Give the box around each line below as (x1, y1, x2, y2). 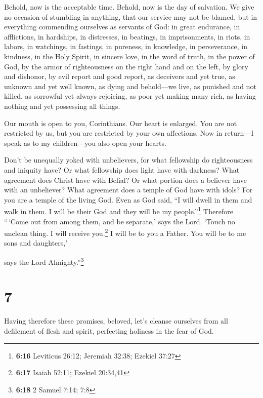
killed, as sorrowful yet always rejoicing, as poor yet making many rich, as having (4, 91, 256, 101)
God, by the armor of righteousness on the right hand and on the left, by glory (4, 61, 248, 71)
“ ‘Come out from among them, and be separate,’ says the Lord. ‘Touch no (4, 216, 235, 226)
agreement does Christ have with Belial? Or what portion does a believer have (4, 174, 247, 185)
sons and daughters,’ (4, 237, 68, 248)
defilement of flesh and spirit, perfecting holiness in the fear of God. (4, 325, 214, 336)
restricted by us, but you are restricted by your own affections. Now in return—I (4, 128, 254, 138)
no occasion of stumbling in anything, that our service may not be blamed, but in (4, 11, 257, 22)
